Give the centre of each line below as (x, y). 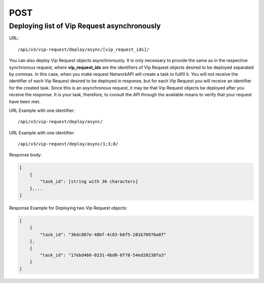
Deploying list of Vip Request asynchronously (85, 26)
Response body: (25, 155)
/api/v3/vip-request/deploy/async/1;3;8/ (68, 144)
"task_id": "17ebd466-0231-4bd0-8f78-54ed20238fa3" (103, 255)
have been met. (25, 101)
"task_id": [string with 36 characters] (89, 182)
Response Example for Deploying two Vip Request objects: (68, 208)
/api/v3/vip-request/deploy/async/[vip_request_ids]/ (83, 49)
